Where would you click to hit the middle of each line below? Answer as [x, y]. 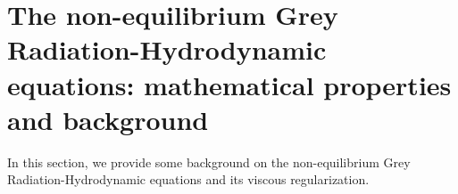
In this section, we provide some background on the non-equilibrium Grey [209, 162]
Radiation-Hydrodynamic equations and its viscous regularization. [188, 179]
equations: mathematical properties [229, 84]
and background [108, 119]
